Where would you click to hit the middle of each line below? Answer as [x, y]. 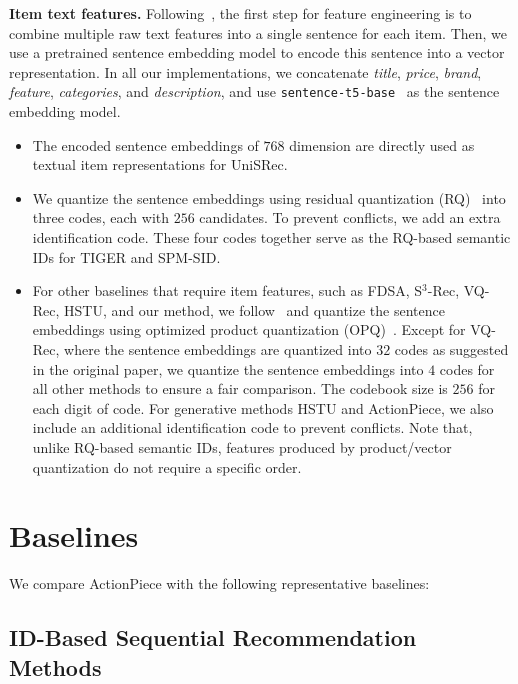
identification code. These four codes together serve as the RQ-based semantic [271, 237]
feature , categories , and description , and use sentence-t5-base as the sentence [254, 91]
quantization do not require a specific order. [167, 466]
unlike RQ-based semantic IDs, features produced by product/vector [242, 446]
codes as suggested [451, 348]
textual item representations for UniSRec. [160, 164]
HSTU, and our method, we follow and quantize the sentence [254, 309]
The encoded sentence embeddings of [145, 144]
